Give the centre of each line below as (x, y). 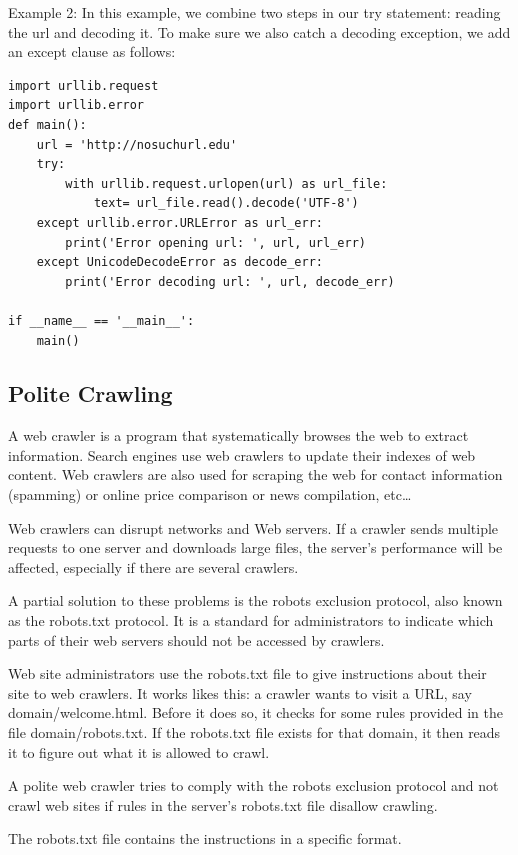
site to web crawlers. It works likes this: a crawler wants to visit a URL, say (240, 692)
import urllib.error (76, 105)
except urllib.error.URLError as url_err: (179, 222)
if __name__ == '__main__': (101, 320)
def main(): (47, 124)
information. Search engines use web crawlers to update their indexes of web (242, 454)
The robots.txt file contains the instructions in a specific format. (205, 838)
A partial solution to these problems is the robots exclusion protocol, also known (255, 600)
